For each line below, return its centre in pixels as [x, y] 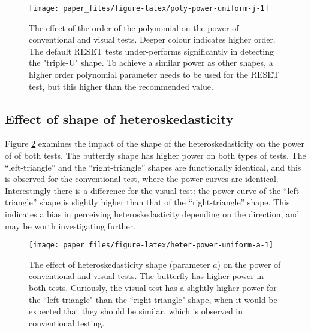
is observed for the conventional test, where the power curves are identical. [142, 179]
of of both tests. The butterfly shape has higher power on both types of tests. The [155, 155]
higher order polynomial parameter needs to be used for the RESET [154, 75]
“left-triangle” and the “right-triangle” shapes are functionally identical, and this [153, 167]
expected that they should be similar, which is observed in [136, 311]
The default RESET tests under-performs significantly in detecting [151, 51]
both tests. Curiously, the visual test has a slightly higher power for [153, 288]
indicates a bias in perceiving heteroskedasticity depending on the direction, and [152, 214]
